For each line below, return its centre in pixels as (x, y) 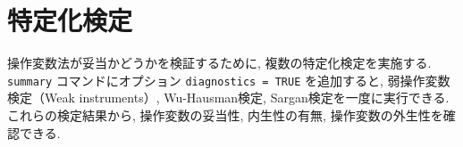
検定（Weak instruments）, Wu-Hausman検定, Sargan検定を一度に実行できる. (228, 98)
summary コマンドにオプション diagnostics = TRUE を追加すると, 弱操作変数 (229, 80)
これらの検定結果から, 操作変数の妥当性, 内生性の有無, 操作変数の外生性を (225, 114)
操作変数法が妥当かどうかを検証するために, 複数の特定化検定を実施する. (219, 63)
